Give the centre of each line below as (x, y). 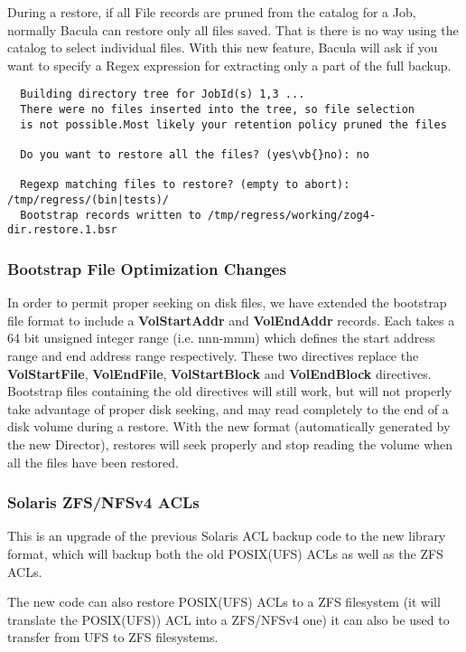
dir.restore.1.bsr (62, 230)
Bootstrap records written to (111, 215)
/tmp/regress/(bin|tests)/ (88, 199)
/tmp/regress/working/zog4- (292, 215)
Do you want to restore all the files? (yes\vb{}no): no (195, 155)
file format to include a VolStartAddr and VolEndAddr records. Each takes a (231, 320)
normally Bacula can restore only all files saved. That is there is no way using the (233, 29)
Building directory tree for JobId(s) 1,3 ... (163, 94)
